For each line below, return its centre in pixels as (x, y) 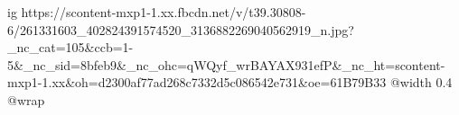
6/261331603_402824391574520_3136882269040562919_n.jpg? (181, 29)
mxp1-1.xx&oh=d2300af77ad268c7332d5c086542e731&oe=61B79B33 (197, 82)
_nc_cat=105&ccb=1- (70, 47)
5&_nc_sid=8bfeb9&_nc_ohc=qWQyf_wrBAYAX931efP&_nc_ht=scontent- (226, 64)
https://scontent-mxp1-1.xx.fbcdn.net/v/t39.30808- (164, 12)
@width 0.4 (421, 82)
